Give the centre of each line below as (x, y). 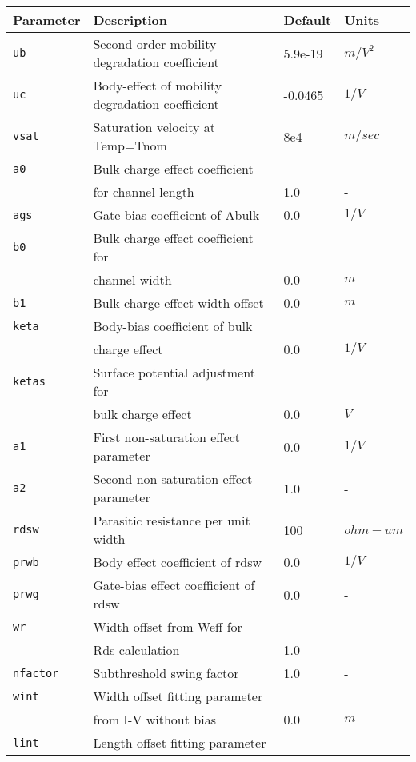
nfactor (36, 673)
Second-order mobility (155, 44)
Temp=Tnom (130, 145)
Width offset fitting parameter (178, 696)
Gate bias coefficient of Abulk (176, 215)
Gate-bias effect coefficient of (174, 585)
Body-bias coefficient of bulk (173, 326)
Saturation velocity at (154, 127)
